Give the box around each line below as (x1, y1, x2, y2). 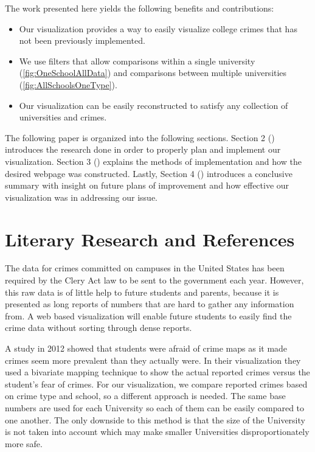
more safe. (5, 437, 43, 450)
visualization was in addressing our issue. (5, 190, 157, 203)
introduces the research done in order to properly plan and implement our (5, 143, 281, 156)
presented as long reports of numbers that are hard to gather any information (5, 297, 294, 310)
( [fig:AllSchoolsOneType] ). (19, 78, 117, 91)
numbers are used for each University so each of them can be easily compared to (5, 401, 305, 414)
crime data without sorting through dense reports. (5, 321, 192, 334)
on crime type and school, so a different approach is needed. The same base (5, 389, 286, 402)
